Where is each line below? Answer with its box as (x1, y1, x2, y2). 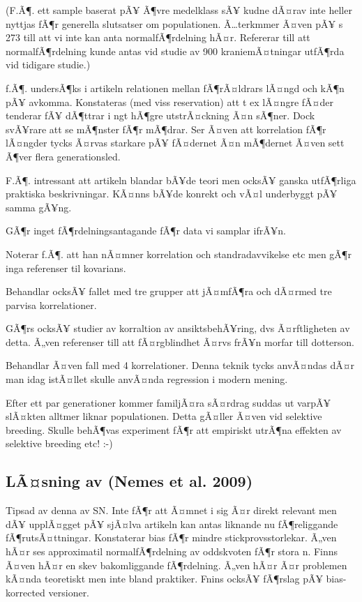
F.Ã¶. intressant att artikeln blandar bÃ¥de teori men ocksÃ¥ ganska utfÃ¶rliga (6, 172, 356, 187)
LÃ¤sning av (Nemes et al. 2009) (6, 470, 253, 492)
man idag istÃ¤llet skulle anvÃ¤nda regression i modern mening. (6, 372, 288, 386)
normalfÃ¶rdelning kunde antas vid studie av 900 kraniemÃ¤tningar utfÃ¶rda (6, 43, 345, 58)
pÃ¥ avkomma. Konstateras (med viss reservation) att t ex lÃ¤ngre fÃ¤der (6, 94, 333, 109)
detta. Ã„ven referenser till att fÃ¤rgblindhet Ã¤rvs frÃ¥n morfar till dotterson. (6, 334, 354, 349)
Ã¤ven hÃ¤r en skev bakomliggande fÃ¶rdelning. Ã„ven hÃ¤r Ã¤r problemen (6, 557, 347, 572)
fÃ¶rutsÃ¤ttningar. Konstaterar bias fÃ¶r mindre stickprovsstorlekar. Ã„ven (6, 530, 337, 545)
